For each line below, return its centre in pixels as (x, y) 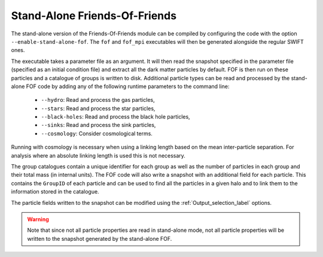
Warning (38, 219)
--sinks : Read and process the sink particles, (98, 125)
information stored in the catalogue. (55, 192)
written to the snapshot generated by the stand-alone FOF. (100, 238)
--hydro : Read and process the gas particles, (98, 100)
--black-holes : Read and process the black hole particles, (116, 117)
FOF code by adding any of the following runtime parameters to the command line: (128, 86)
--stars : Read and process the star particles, (98, 108)
